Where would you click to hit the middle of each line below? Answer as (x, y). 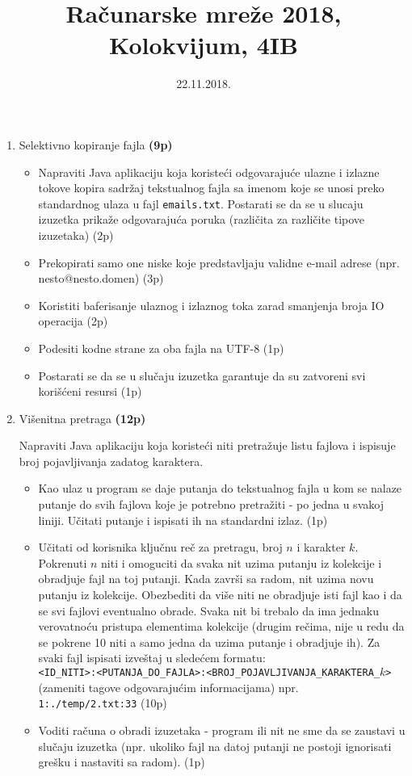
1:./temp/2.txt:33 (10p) (103, 703)
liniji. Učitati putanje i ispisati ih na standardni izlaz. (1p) (183, 520)
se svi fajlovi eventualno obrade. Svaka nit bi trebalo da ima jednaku (209, 610)
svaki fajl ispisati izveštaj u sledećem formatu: (152, 658)
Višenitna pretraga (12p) (82, 418)
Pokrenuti (63, 562)
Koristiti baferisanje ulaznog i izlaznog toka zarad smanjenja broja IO (211, 305)
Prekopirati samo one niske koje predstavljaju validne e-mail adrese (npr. (219, 262)
